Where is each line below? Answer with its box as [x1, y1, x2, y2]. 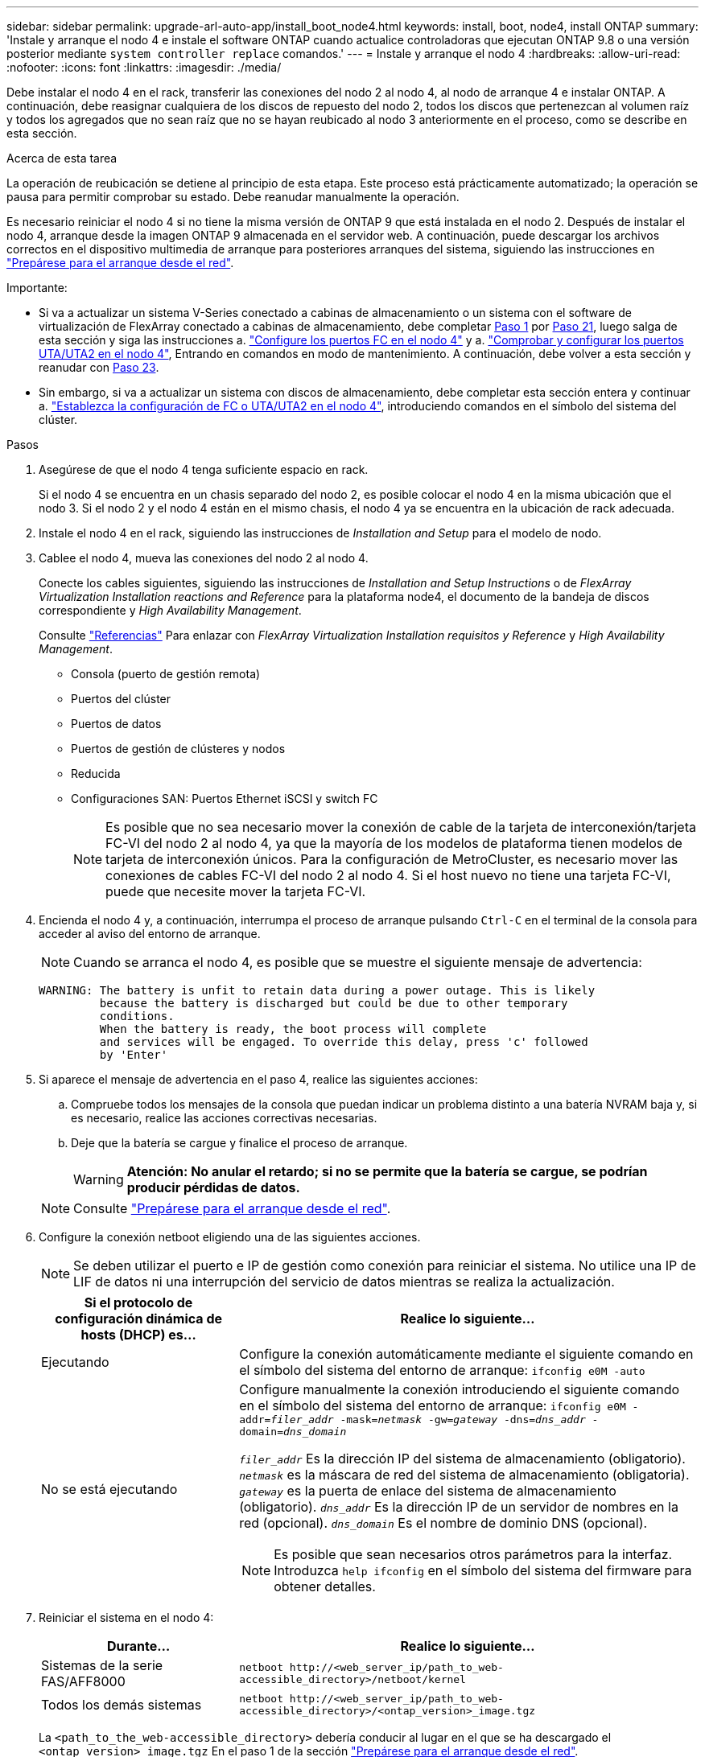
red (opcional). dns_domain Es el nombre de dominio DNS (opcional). [239, 1515, 648, 1531]
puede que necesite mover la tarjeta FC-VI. [105, 883, 366, 899]
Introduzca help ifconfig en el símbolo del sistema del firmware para [274, 1562, 692, 1578]
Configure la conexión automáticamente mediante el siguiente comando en [239, 1346, 694, 1362]
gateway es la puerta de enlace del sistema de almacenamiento [239, 1483, 616, 1499]
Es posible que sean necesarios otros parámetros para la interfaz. [274, 1546, 673, 1562]
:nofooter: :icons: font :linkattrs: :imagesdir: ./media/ [6, 60, 282, 74]
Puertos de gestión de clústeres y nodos [71, 742, 286, 755]
